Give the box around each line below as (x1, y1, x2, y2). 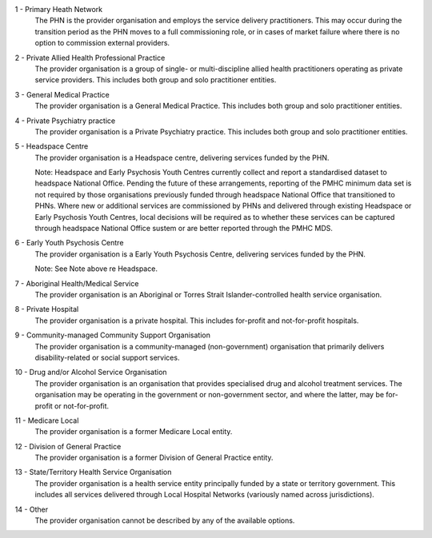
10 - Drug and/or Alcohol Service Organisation (14, 368, 167, 377)
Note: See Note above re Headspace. (34, 264, 158, 273)
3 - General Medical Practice (14, 90, 110, 99)
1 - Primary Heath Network (14, 5, 103, 14)
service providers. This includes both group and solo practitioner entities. (34, 75, 277, 85)
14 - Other (14, 504, 49, 514)
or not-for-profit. (54, 401, 110, 411)
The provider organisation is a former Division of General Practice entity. (34, 452, 274, 463)
